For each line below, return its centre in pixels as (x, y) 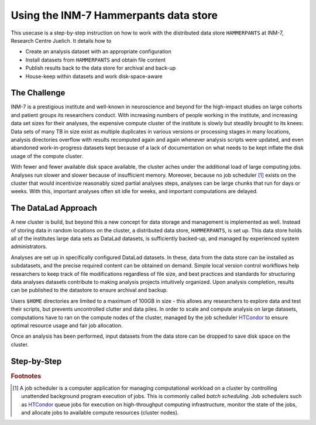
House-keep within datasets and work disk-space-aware (94, 76)
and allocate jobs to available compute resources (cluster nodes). (100, 413)
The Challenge (38, 93)
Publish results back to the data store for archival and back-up (101, 68)
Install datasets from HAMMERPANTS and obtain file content (96, 60)
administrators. (29, 246)
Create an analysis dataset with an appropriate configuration (99, 52)
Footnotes (26, 376)
